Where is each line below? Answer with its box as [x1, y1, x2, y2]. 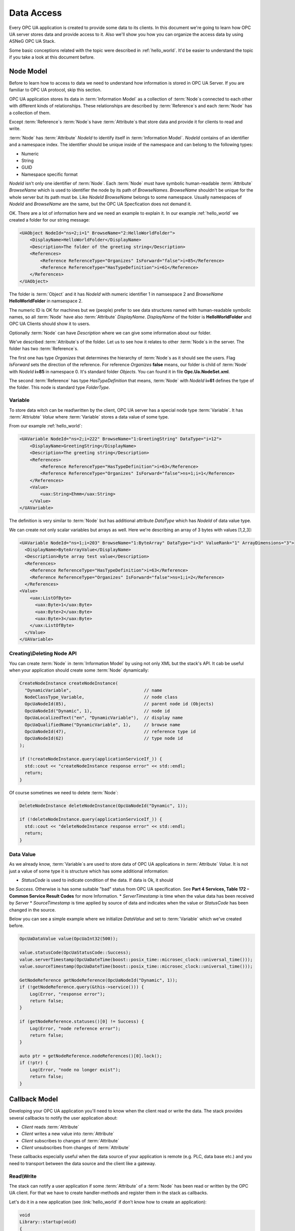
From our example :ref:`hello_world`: [9, 423, 83, 429]
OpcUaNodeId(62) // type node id [25, 736, 183, 741]
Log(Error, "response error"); [29, 991, 105, 997]
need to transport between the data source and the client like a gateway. [9, 1160, 156, 1166]
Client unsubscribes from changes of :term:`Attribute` [21, 1145, 130, 1151]
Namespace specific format [21, 171, 78, 177]
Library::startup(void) [19, 1219, 77, 1225]
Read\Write [9, 1172, 37, 1179]
